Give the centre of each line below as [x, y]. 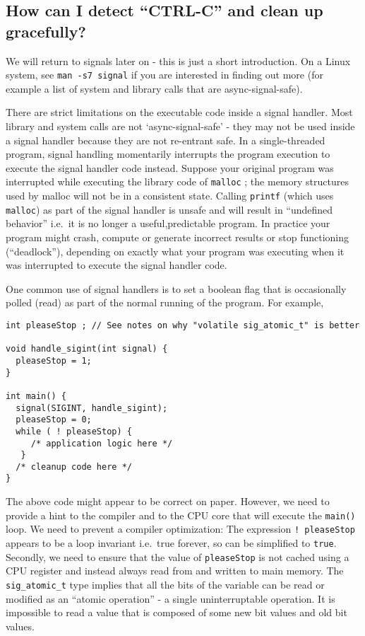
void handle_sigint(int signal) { [87, 349]
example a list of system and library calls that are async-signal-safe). [154, 88]
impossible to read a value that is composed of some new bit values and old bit [176, 612]
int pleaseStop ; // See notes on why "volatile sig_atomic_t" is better [183, 325]
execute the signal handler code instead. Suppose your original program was [170, 167]
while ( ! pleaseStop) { [74, 431]
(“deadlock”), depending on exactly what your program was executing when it [175, 251]
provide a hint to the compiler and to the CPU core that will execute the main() [181, 515]
